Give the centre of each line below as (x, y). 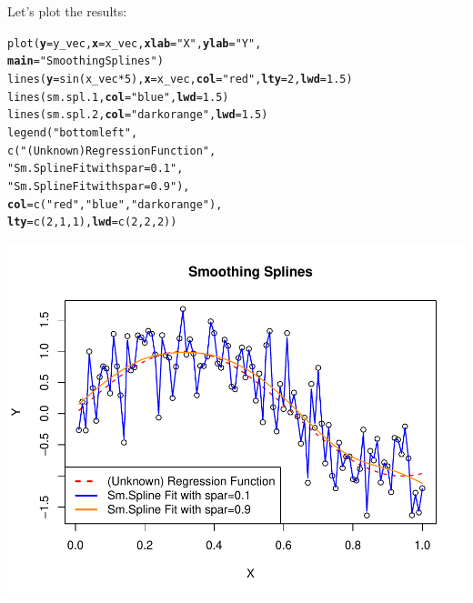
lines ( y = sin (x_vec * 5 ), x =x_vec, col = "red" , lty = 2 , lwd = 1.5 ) (180, 79)
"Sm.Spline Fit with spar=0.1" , (96, 169)
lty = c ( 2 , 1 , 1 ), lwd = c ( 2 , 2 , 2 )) (92, 222)
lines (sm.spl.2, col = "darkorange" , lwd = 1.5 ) (138, 115)
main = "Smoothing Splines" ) (86, 61)
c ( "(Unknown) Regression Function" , (112, 151)
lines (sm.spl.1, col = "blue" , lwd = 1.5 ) (118, 97)
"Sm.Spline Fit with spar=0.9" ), (99, 186)
